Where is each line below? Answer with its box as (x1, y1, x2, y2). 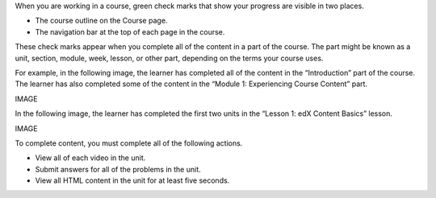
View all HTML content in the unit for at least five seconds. (35, 175, 230, 185)
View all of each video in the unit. (35, 153, 146, 163)
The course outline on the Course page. (35, 16, 168, 26)
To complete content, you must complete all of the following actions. (15, 138, 243, 148)
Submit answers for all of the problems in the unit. (35, 164, 201, 174)
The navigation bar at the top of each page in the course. (35, 27, 225, 36)
